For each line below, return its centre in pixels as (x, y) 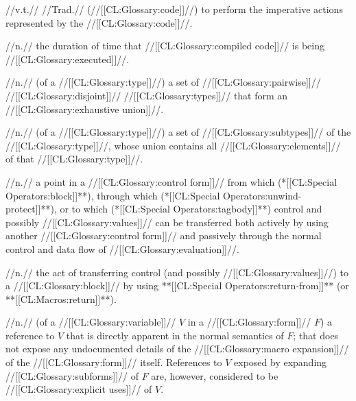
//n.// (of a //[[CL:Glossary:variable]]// (91, 322)
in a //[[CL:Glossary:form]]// (249, 322)
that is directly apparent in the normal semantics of (175, 335)
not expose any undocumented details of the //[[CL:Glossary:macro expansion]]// (177, 349)
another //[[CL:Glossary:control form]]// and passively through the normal (164, 235)
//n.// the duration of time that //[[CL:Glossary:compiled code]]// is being (165, 46)
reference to (30, 335)
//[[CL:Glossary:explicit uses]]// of (79, 389)
